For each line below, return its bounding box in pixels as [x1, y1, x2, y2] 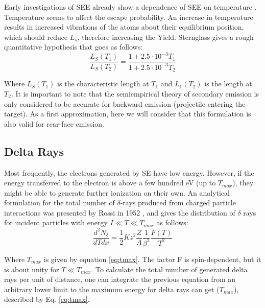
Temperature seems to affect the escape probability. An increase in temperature [4, 11, 253, 22]
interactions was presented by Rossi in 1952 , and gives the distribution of [4, 207, 235, 218]
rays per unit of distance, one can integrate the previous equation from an [4, 274, 236, 285]
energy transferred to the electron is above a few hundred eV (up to [4, 177, 216, 188]
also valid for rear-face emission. [4, 118, 104, 129]
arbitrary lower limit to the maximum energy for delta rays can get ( [4, 283, 220, 294]
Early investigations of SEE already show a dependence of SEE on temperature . [4, 2, 257, 12]
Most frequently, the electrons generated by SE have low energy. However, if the [4, 167, 254, 178]
